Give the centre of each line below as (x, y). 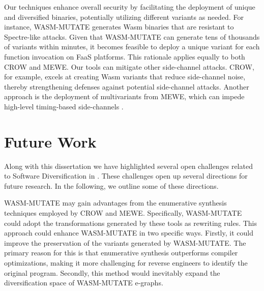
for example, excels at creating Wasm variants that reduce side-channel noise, (125, 77)
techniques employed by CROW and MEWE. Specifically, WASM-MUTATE (123, 213)
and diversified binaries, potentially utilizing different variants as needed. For (124, 17)
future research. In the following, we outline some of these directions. (111, 185)
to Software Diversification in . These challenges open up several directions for (126, 176)
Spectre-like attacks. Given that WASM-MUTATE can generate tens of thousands (132, 36)
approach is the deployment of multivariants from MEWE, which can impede (124, 96)
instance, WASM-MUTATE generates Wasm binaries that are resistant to (119, 27)
